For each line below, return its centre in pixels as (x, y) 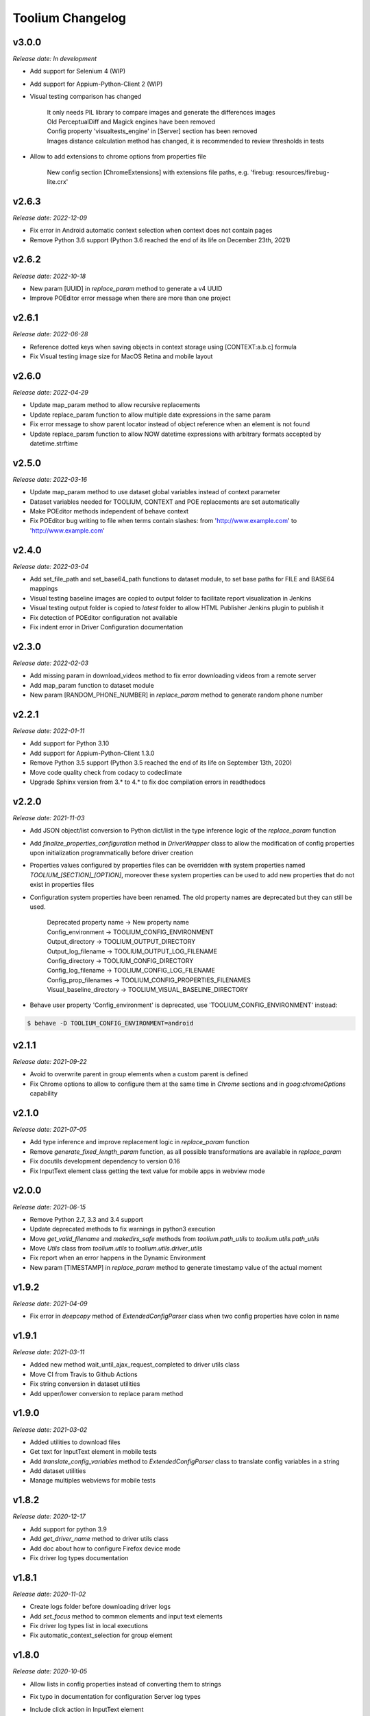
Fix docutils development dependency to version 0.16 (105, 1161)
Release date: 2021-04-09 (50, 1303)
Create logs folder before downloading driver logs (100, 1607)
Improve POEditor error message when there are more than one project (130, 298)
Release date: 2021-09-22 (50, 1061)
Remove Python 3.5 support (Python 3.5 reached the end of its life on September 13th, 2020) (161, 763)
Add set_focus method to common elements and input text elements (126, 1616)
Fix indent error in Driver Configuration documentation (107, 627)
